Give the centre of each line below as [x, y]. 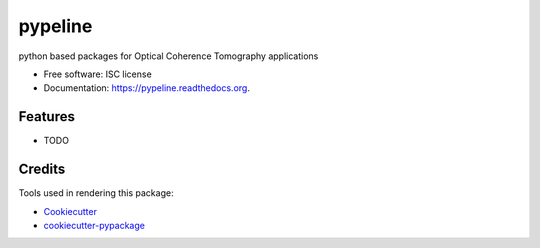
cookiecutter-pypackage [94, 225]
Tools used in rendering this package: [96, 193]
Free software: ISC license [97, 74]
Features [46, 116]
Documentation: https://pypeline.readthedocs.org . [146, 88]
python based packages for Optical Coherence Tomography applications [168, 56]
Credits [42, 169]
